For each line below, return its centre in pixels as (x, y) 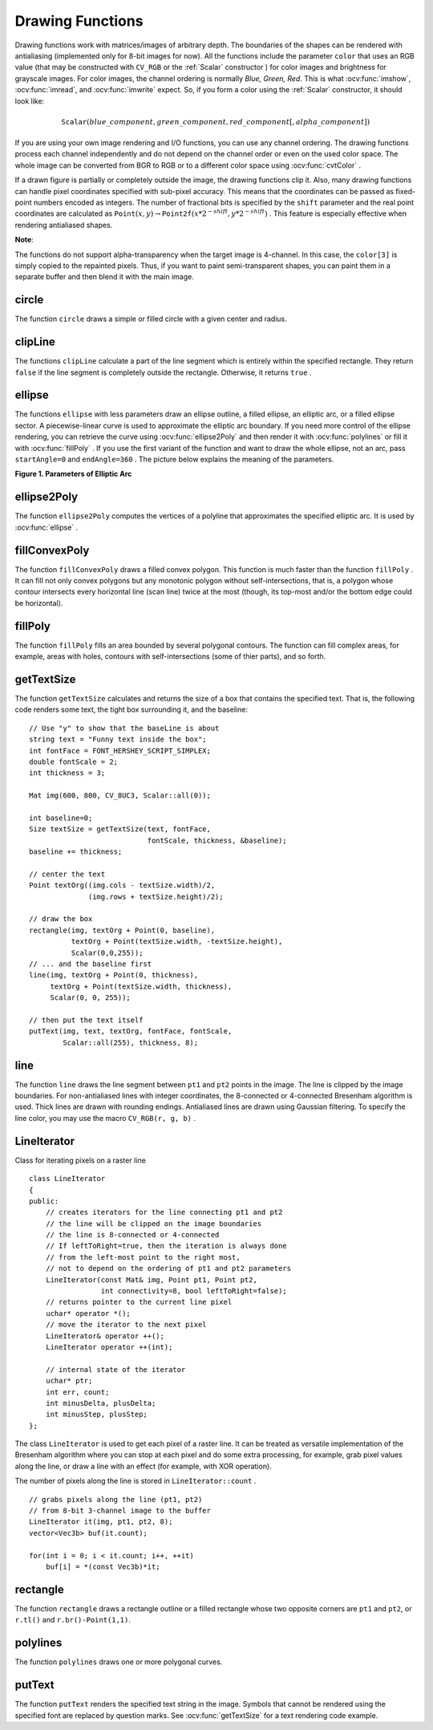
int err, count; (77, 1392)
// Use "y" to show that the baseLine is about (124, 728)
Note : (24, 240)
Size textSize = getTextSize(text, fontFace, (120, 829)
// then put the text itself (86, 1020)
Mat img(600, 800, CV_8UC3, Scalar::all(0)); (120, 796)
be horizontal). (39, 603)
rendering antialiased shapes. (64, 225)
